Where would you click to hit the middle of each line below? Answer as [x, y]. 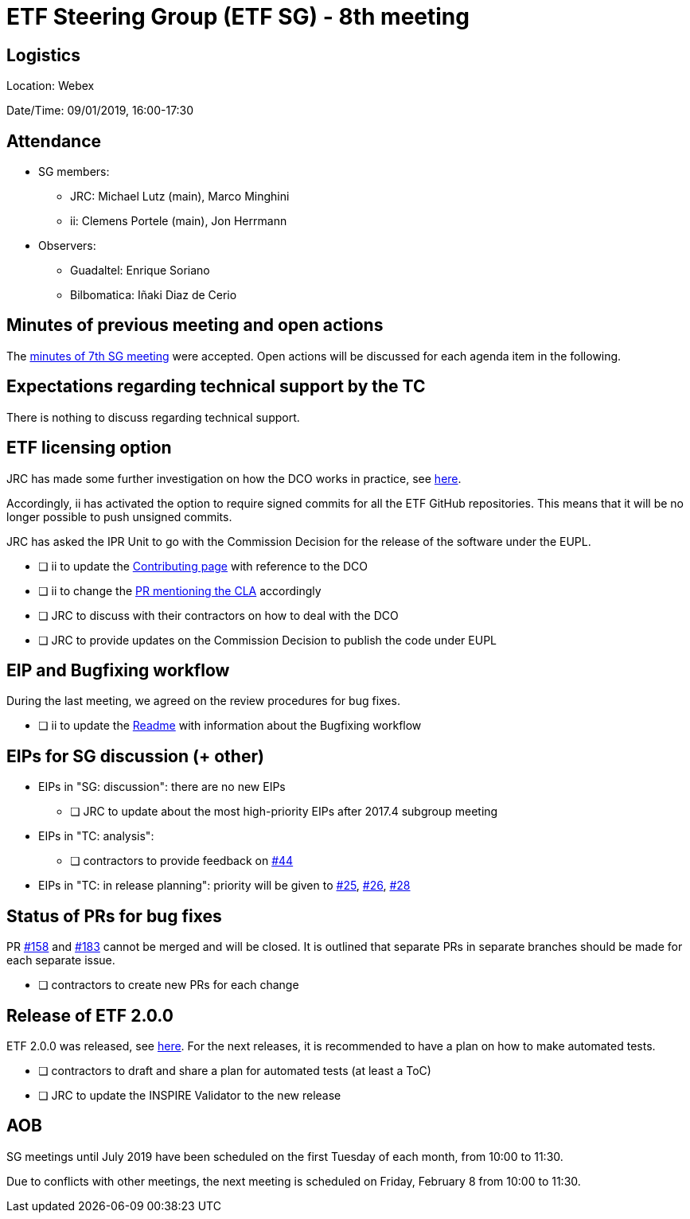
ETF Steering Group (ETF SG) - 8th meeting [238, 17]
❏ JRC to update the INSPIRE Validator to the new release [190, 1095]
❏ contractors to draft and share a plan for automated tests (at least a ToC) [235, 1070]
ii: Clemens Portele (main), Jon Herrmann [179, 221]
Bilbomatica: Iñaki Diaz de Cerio [154, 295]
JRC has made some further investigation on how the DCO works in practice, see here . [234, 478]
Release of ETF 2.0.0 [90, 1015]
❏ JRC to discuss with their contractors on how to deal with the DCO [218, 615]
